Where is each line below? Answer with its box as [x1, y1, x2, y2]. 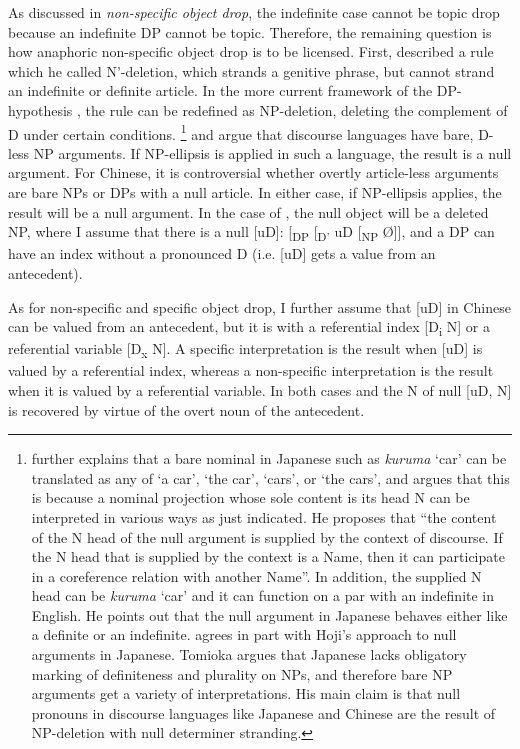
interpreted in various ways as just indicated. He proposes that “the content [31, 506, 497, 527]
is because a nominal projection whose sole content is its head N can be [31, 487, 470, 508]
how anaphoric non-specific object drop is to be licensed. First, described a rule [8, 41, 494, 62]
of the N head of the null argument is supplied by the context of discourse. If [31, 526, 503, 547]
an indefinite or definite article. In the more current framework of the [8, 80, 433, 101]
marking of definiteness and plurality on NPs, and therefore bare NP [31, 663, 453, 684]
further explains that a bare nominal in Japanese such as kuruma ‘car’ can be [31, 448, 507, 469]
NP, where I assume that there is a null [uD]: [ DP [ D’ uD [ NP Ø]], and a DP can [8, 221, 495, 244]
